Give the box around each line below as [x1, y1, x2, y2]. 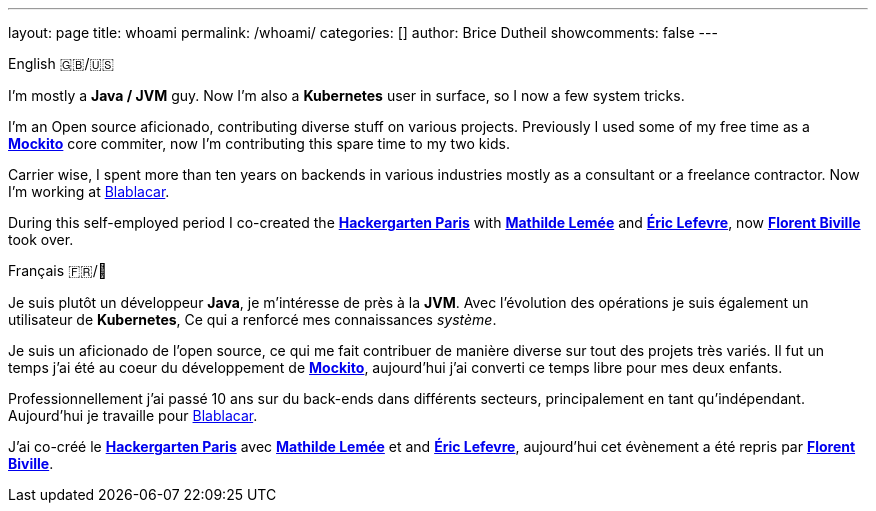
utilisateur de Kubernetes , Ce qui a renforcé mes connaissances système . [8, 311, 497, 328]
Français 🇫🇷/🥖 [8, 262, 107, 279]
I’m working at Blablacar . [8, 183, 170, 200]
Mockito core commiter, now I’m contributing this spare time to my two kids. [8, 135, 510, 152]
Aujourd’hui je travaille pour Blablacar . [8, 407, 258, 424]
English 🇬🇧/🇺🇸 [8, 55, 115, 72]
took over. [8, 231, 74, 248]
